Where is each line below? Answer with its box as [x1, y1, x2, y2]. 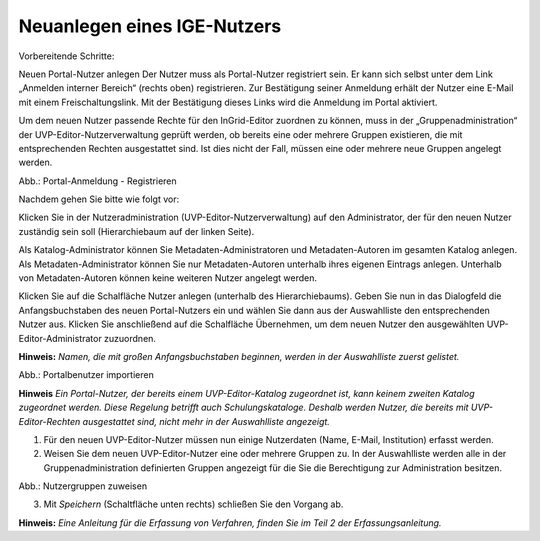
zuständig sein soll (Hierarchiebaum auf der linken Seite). [18, 225, 255, 237]
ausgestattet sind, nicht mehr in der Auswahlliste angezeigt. [82, 415, 330, 427]
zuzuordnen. [103, 332, 157, 344]
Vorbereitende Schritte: [18, 50, 115, 62]
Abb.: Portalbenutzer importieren [18, 369, 154, 381]
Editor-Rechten [18, 415, 81, 427]
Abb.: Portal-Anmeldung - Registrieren [18, 175, 177, 187]
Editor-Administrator [18, 332, 102, 344]
